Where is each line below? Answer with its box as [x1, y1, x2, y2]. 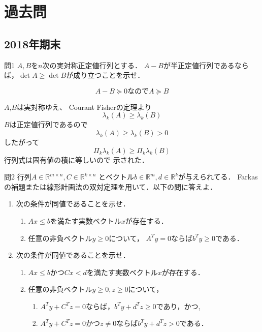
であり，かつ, [156, 300, 201, 311]
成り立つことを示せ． [73, 70, 145, 80]
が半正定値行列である [163, 59, 235, 70]
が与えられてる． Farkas [178, 171, 258, 182]
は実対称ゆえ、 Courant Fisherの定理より [17, 101, 152, 112]
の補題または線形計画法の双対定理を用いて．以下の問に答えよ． [4, 181, 217, 192]
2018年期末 [4, 36, 61, 51]
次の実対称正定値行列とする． [42, 59, 142, 70]
